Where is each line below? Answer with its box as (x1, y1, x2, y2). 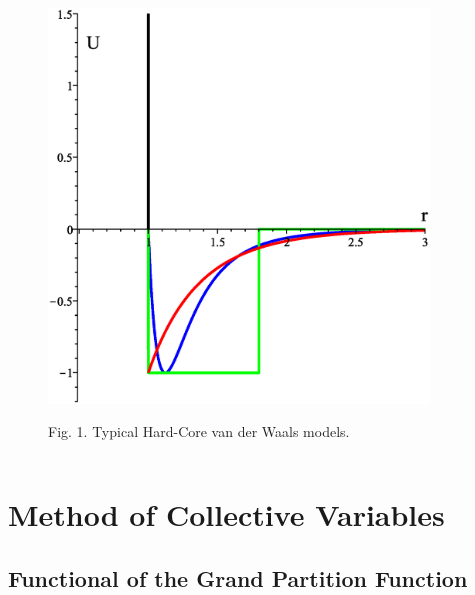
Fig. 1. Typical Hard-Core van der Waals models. (48, 421, 350, 442)
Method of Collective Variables (8, 494, 445, 535)
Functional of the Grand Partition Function (8, 562, 468, 593)
